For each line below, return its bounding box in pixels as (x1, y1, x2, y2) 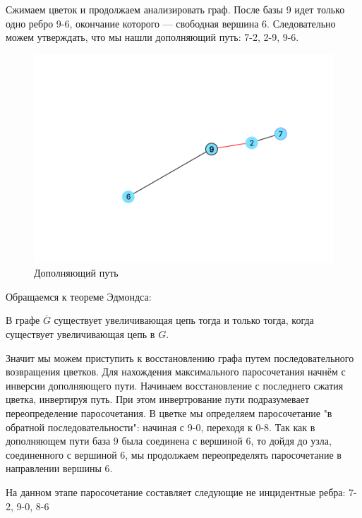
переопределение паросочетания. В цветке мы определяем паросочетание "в (6, 406, 332, 421)
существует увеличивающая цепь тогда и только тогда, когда (54, 313, 314, 327)
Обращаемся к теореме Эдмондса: (6, 289, 152, 303)
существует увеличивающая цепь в (6, 327, 155, 342)
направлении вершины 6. (6, 461, 113, 476)
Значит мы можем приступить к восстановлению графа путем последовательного (6, 350, 354, 365)
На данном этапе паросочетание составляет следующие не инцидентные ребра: (6, 485, 346, 499)
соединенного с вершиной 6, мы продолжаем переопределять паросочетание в (6, 447, 342, 462)
